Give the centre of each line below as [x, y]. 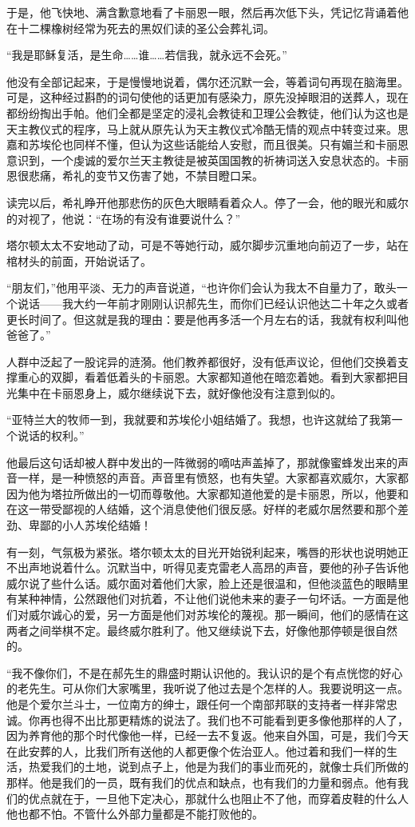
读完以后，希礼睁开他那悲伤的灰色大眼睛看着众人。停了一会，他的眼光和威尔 [207, 202]
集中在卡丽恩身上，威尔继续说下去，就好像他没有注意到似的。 [179, 392]
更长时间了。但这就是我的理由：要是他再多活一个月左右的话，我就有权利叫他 [207, 319]
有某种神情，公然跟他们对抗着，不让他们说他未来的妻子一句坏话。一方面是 [202, 599]
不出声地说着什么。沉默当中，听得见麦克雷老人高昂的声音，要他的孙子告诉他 [207, 567]
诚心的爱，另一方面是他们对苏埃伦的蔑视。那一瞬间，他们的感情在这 [229, 614]
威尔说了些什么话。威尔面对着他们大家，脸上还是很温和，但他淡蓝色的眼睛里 [207, 583]
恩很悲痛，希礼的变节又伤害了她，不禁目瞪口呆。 [135, 176]
